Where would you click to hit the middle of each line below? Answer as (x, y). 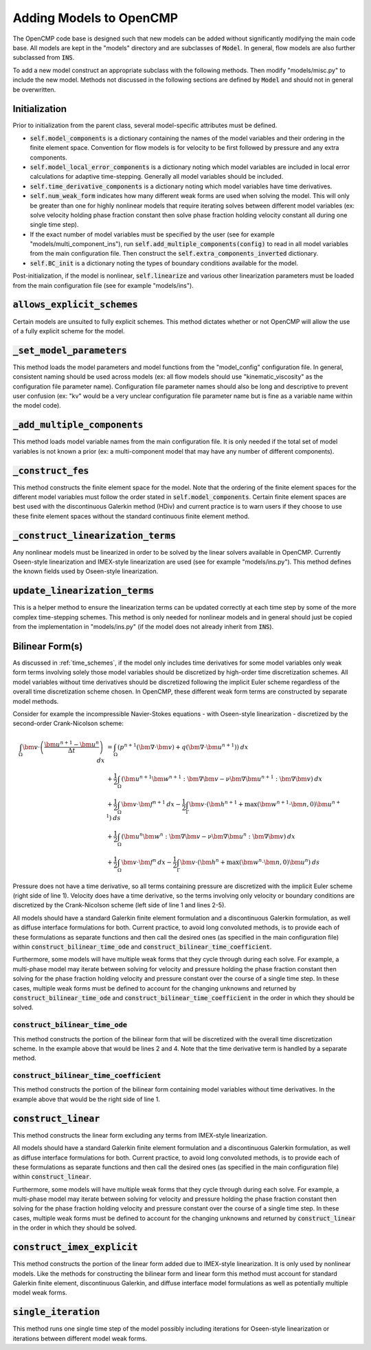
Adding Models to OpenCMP (95, 18)
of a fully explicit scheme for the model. (69, 331)
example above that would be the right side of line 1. (87, 1099)
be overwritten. (34, 89)
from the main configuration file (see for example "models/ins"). (103, 285)
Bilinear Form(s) (48, 646)
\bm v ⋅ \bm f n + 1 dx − (151, 804)
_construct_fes (51, 471)
